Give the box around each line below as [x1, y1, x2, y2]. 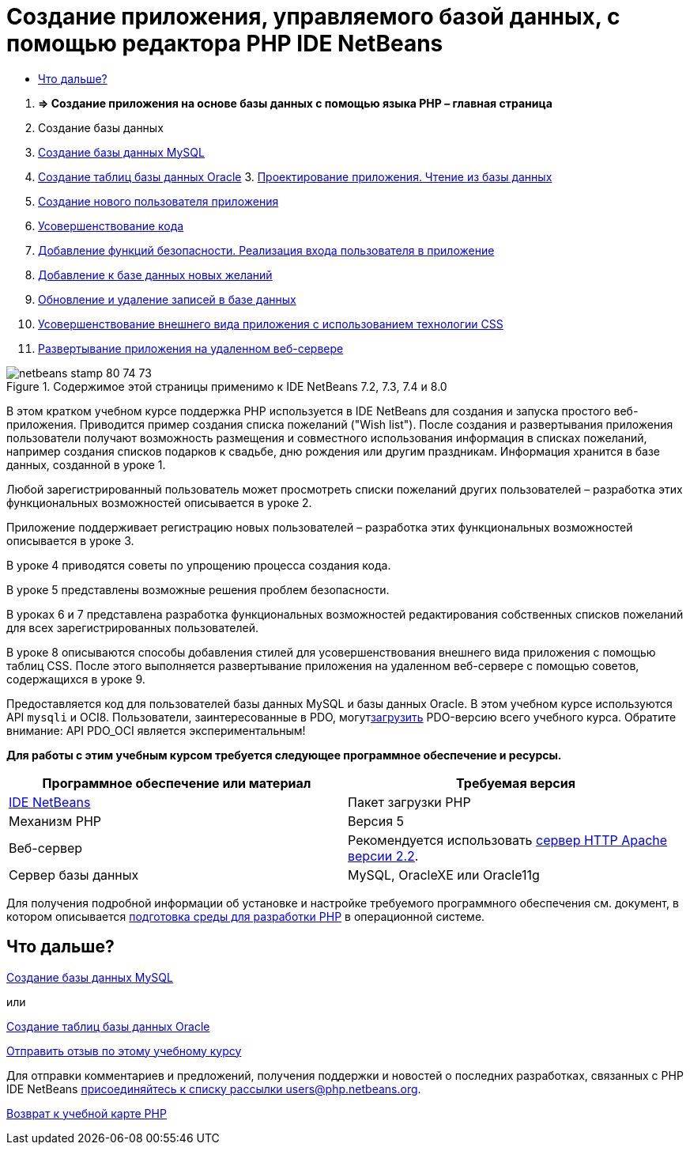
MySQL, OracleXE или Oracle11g [348, 866, 540, 883]
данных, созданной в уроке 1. [6, 457, 166, 471]
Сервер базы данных [9, 866, 139, 883]
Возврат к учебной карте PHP [6, 1106, 167, 1120]
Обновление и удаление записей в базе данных [38, 292, 296, 306]
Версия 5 [348, 812, 405, 829]
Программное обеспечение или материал [42, 774, 311, 791]
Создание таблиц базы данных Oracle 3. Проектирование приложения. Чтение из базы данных [38, 169, 552, 184]
